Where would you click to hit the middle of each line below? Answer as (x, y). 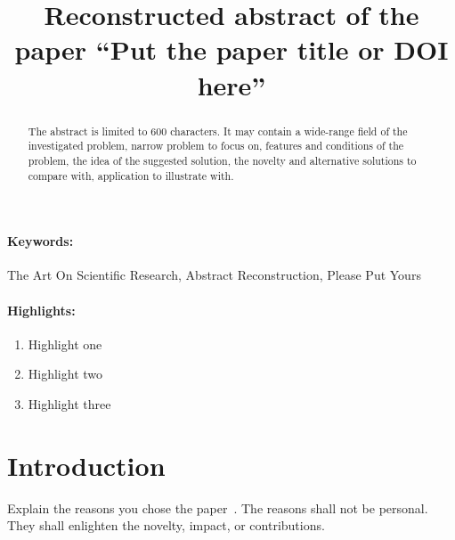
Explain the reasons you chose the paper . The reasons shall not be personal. (218, 507)
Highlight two (65, 374)
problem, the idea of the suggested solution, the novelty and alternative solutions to (222, 160)
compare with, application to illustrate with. (131, 175)
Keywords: (41, 241)
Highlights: (41, 310)
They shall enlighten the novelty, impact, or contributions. (166, 525)
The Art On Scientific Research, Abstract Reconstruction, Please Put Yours (214, 275)
